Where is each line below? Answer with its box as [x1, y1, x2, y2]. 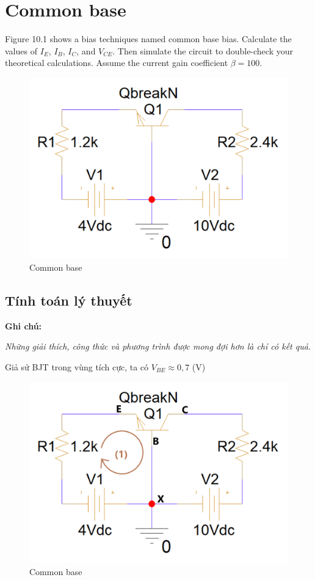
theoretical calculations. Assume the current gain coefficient [5, 56, 228, 69]
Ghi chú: [5, 319, 42, 332]
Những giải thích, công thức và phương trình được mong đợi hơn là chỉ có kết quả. [5, 340, 311, 353]
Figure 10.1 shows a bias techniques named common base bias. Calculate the [5, 32, 292, 45]
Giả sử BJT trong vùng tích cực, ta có [5, 360, 149, 373]
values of [5, 44, 37, 57]
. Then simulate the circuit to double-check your [112, 44, 293, 57]
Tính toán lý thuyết [5, 290, 132, 309]
